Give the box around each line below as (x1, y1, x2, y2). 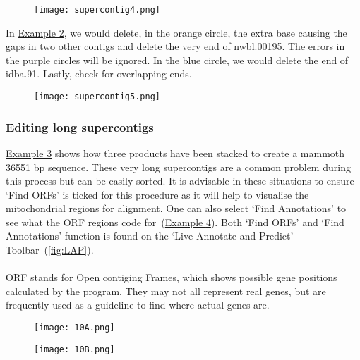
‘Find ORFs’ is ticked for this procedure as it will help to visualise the (6, 187, 309, 201)
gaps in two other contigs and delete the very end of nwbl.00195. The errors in (6, 39, 345, 54)
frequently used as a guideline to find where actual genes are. (6, 297, 270, 312)
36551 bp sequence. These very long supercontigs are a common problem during (6, 159, 351, 174)
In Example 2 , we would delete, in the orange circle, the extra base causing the (6, 25, 347, 39)
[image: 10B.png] (34, 344, 115, 354)
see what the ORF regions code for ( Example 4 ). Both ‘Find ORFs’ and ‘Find (6, 214, 344, 229)
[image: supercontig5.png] (34, 92, 160, 102)
